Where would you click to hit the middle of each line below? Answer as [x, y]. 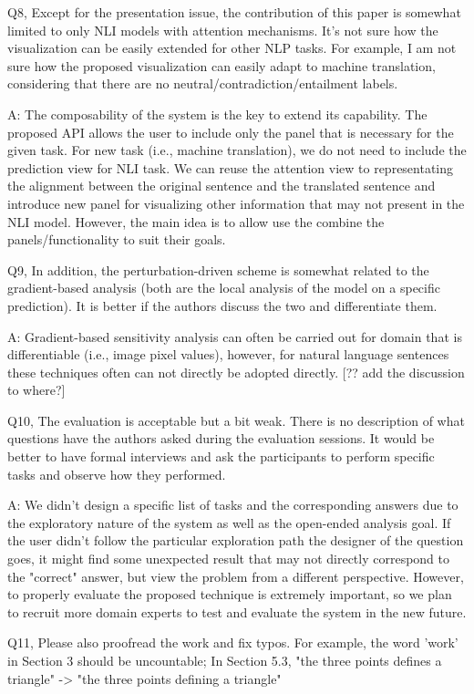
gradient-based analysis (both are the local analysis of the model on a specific [224, 288]
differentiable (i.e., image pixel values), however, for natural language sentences [228, 354]
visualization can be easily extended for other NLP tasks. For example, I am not [232, 48]
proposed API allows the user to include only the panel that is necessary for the [231, 132]
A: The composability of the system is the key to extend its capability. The [217, 114]
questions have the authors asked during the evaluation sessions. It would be [221, 438]
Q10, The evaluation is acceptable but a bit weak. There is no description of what [236, 420]
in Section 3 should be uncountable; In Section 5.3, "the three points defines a [225, 660]
